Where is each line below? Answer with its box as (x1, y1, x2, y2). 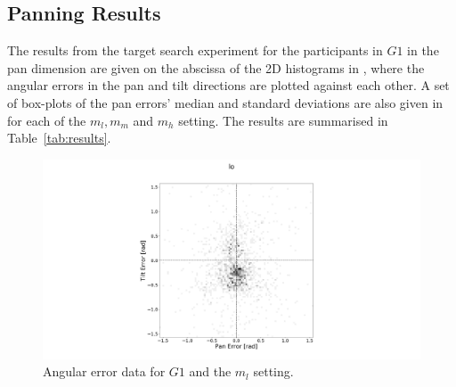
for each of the (7, 111, 86, 129)
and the (189, 362, 232, 381)
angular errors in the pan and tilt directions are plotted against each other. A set (7, 76, 450, 95)
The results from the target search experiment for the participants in (7, 41, 383, 60)
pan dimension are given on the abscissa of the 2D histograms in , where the (7, 58, 425, 77)
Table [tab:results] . (7, 128, 111, 147)
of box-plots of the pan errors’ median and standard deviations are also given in (7, 93, 444, 111)
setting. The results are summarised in (178, 111, 388, 129)
